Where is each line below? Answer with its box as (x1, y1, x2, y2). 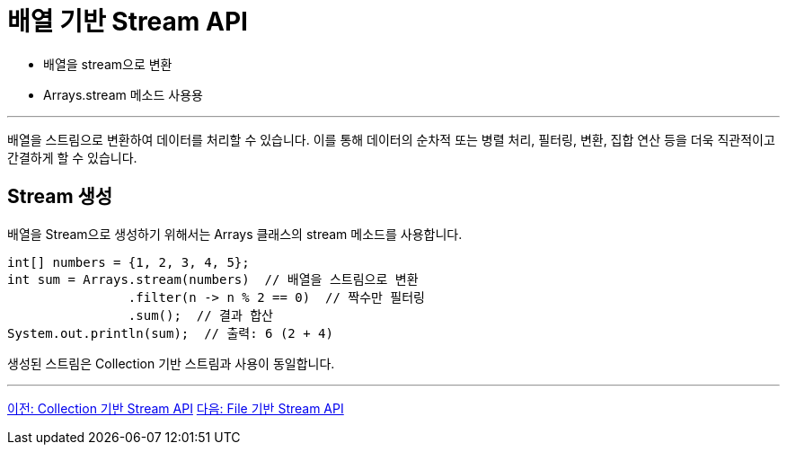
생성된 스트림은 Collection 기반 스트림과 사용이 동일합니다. (7, 355, 335, 371)
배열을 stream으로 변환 (43, 56, 172, 72)
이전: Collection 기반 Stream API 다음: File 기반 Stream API (7, 400, 344, 416)
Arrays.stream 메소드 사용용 (43, 86, 203, 102)
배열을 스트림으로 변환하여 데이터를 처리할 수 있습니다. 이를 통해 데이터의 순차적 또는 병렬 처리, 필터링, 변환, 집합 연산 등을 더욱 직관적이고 (7, 131, 775, 147)
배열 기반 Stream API (7, 6, 248, 37)
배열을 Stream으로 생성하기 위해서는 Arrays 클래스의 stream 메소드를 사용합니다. (7, 226, 463, 242)
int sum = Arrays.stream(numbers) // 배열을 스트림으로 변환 (7, 271, 419, 287)
